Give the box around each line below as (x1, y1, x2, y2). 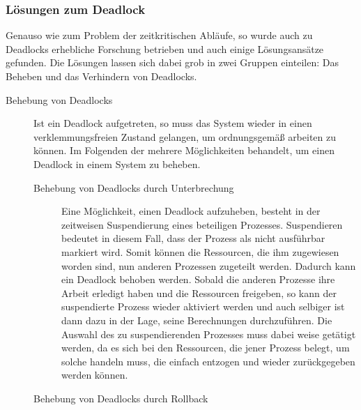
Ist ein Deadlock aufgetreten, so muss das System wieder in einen (33, 116, 312, 130)
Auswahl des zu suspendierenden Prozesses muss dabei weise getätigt (61, 326, 356, 341)
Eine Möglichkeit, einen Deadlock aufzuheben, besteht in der (61, 204, 321, 218)
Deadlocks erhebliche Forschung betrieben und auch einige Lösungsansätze (6, 41, 324, 56)
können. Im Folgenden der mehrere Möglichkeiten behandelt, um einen (33, 143, 335, 158)
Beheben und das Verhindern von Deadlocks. (6, 69, 197, 83)
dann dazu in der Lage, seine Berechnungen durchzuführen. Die (61, 312, 332, 327)
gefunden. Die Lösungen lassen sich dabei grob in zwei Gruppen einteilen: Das (6, 55, 339, 70)
